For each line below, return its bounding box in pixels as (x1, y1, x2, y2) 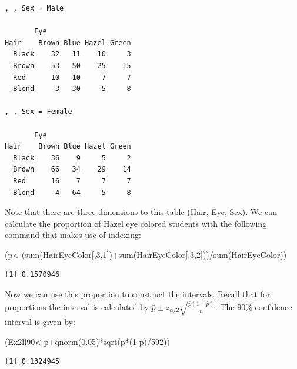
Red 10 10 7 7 (13, 73, 131, 82)
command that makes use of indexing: (5, 229, 141, 241)
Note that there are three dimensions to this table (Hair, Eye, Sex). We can (5, 206, 277, 218)
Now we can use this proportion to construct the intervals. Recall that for (5, 288, 271, 300)
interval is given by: (5, 316, 75, 328)
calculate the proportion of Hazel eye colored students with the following (5, 217, 267, 229)
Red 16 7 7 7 (13, 176, 131, 185)
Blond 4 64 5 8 (13, 188, 131, 197)
